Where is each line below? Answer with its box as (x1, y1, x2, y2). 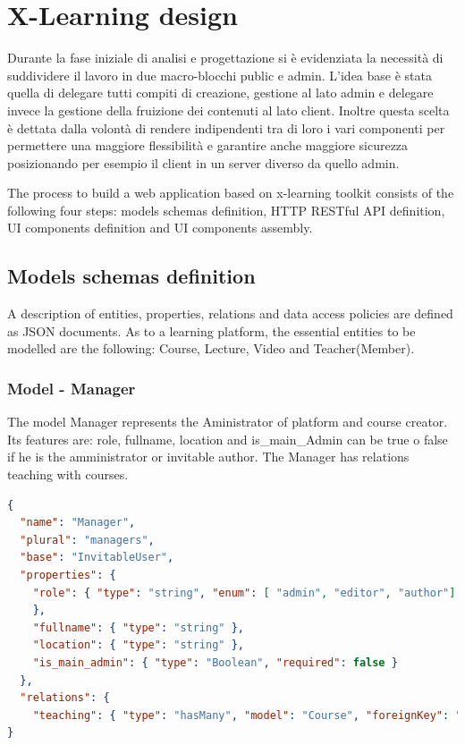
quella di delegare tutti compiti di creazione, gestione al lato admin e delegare (7, 83, 434, 102)
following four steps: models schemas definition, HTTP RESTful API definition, (7, 200, 445, 219)
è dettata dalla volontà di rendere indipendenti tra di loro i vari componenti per (7, 118, 445, 137)
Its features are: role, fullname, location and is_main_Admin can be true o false (7, 429, 448, 448)
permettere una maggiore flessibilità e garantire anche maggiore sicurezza (7, 136, 409, 155)
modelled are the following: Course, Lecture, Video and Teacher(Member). (7, 339, 415, 358)
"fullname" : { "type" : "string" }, (32, 621, 244, 634)
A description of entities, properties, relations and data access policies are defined (7, 304, 453, 323)
